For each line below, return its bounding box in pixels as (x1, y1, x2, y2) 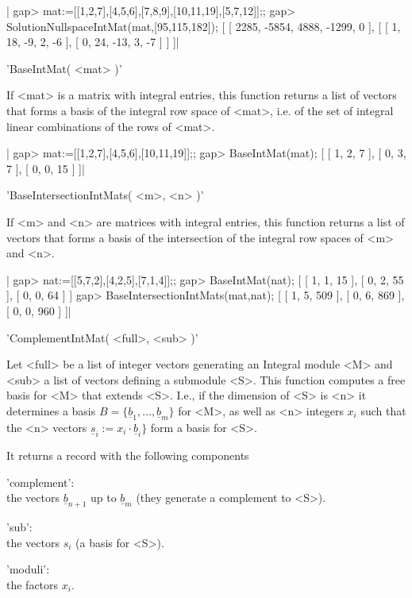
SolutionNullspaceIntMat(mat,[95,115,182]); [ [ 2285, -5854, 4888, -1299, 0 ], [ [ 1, (6, 17, 401, 34)
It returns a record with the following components (6, 446, 249, 463)
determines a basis (6, 402, 96, 419)
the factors (6, 576, 59, 592)
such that (360, 402, 406, 419)
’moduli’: (6, 561, 50, 577)
